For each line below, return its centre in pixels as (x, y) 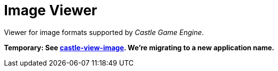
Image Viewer (51, 10)
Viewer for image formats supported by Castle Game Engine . (104, 32)
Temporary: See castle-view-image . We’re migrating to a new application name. (139, 47)
